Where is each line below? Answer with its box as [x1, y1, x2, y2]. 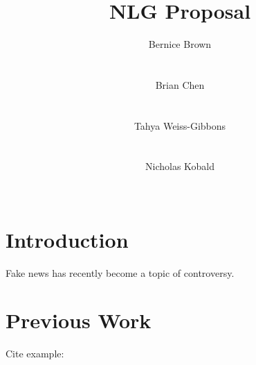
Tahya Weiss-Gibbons [134, 118, 226, 133]
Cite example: [6, 346, 64, 361]
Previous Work [6, 306, 152, 334]
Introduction [6, 225, 129, 253]
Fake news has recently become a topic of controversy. [6, 265, 235, 280]
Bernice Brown [148, 37, 212, 51]
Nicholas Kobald [145, 159, 215, 173]
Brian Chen [155, 77, 205, 92]
